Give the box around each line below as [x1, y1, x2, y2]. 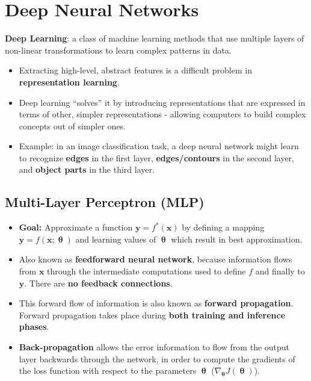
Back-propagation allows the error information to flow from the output [19, 341, 290, 353]
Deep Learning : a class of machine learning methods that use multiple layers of [5, 32, 304, 45]
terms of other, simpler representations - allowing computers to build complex [19, 108, 306, 120]
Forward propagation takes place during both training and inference [19, 308, 286, 321]
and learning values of [75, 232, 156, 245]
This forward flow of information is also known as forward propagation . [19, 297, 294, 309]
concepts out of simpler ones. [19, 119, 126, 132]
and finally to [255, 265, 305, 277]
